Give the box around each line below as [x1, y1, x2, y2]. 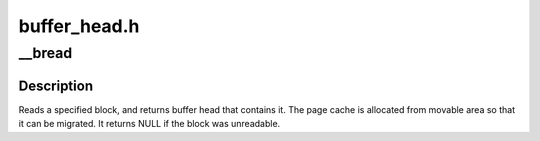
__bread [18, 44, 73, 62]
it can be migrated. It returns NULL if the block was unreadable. [18, 118, 281, 130]
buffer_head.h [18, 15, 140, 37]
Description [18, 77, 94, 94]
